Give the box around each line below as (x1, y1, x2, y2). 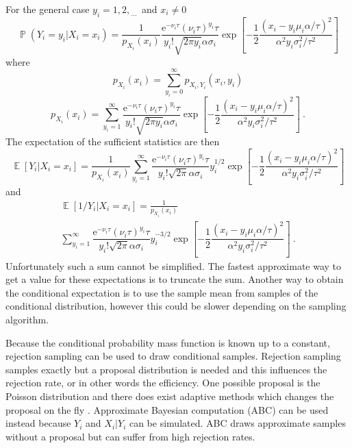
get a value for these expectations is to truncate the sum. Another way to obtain (5, 272, 344, 286)
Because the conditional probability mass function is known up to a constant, (5, 335, 330, 349)
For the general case (5, 2, 90, 16)
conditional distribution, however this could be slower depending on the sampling (5, 299, 347, 313)
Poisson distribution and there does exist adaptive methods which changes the (5, 388, 334, 403)
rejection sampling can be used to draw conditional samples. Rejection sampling (5, 349, 341, 363)
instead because (5, 416, 71, 430)
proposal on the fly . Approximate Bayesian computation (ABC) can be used (5, 402, 329, 416)
